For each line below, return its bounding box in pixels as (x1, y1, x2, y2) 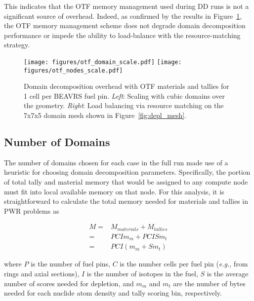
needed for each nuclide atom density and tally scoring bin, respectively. (4, 288, 222, 298)
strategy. (4, 39, 30, 50)
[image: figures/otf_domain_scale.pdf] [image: (24, 58, 182, 66)
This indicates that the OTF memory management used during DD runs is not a (4, 1, 249, 11)
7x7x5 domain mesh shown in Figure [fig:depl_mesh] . (24, 110, 187, 120)
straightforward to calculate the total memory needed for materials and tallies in (4, 196, 248, 206)
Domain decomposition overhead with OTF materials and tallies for (24, 81, 229, 91)
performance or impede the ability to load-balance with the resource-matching (4, 30, 241, 40)
